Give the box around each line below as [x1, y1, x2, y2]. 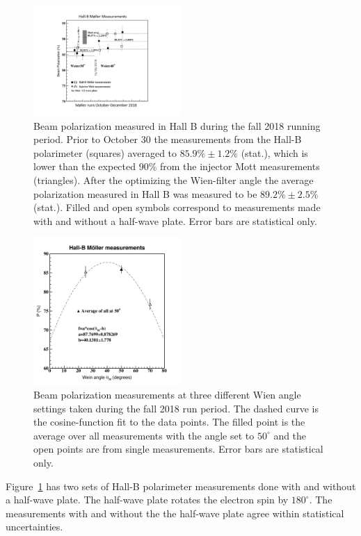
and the [273, 428, 307, 442]
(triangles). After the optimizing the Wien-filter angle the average [33, 172, 314, 187]
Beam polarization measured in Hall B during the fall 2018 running [33, 118, 321, 133]
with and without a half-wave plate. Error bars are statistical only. [33, 213, 317, 228]
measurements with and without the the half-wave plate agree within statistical [6, 505, 344, 520]
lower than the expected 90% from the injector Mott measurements [33, 159, 320, 174]
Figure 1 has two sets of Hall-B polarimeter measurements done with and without [6, 478, 356, 493]
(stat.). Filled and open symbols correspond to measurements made [33, 200, 321, 215]
